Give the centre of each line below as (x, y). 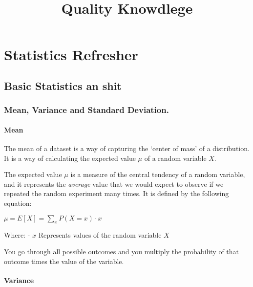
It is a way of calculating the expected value (70, 158)
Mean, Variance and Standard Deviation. (86, 110)
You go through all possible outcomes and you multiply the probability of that (122, 251)
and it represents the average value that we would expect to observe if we (114, 184)
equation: (18, 203)
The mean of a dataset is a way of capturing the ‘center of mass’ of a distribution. (127, 148)
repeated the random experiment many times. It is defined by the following (116, 193)
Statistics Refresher (71, 55)
